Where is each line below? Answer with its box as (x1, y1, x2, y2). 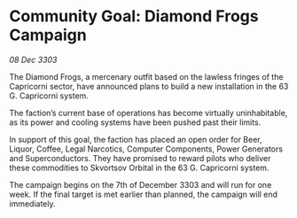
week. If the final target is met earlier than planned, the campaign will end (9, 189, 277, 199)
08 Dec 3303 (9, 54, 58, 65)
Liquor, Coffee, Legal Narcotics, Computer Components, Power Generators (9, 144, 284, 154)
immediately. (9, 198, 56, 209)
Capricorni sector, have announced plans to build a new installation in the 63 (9, 81, 289, 91)
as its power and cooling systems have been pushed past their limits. (9, 117, 262, 128)
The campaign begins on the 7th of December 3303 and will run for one (9, 179, 272, 190)
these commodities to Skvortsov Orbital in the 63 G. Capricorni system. (9, 162, 270, 173)
